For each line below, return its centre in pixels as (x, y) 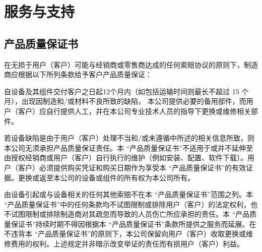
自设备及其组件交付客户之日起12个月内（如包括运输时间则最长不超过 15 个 (126, 91)
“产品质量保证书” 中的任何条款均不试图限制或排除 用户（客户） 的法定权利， (127, 204)
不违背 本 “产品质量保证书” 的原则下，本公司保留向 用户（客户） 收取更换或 (125, 234)
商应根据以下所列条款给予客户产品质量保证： (78, 74)
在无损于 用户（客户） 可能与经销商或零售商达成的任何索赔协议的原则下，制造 (131, 64)
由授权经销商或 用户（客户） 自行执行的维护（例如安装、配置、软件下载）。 (126, 157)
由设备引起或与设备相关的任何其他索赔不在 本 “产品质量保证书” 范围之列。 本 (128, 194)
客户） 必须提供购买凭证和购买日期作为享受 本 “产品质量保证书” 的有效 (132, 167)
